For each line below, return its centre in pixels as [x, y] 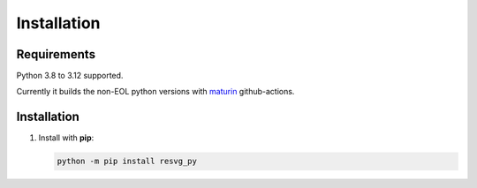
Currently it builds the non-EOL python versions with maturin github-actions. [155, 92]
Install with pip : [66, 138]
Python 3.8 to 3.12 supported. [70, 76]
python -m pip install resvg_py [127, 162]
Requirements [56, 54]
